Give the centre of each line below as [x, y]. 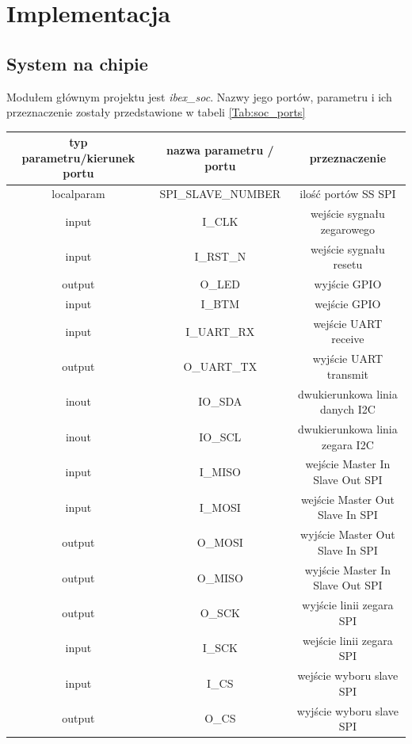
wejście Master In [348, 464]
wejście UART [348, 323]
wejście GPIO [348, 303]
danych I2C [347, 409]
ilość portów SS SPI [348, 194]
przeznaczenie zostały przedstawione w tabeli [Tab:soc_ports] [156, 112]
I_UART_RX [220, 331]
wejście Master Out [347, 499]
